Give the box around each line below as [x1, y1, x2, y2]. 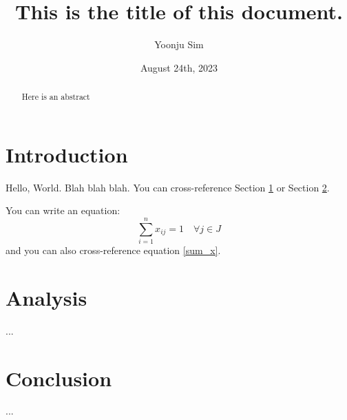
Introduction [6, 140, 128, 168]
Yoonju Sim [154, 37, 204, 52]
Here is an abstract [21, 91, 90, 103]
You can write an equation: [6, 203, 120, 218]
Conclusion [6, 364, 112, 392]
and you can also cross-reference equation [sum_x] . [6, 243, 221, 258]
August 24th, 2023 [140, 60, 218, 74]
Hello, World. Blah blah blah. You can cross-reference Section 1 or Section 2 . [6, 180, 330, 194]
